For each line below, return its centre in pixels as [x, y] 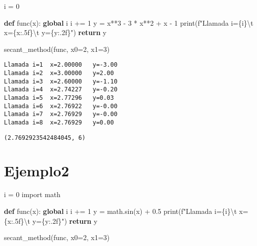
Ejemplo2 [37, 171]
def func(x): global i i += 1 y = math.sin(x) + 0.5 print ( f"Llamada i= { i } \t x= [126, 211]
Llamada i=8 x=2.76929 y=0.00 [59, 122]
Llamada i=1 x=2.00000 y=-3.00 [61, 65]
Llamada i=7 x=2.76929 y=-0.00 [61, 114]
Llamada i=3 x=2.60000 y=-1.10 [61, 81]
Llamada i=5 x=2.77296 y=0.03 [59, 98]
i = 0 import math [32, 194]
